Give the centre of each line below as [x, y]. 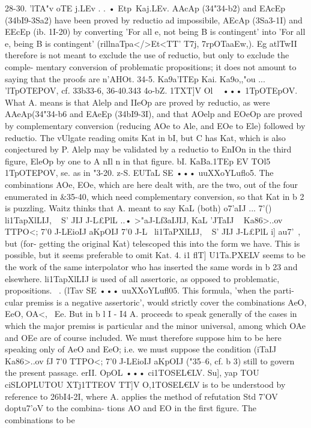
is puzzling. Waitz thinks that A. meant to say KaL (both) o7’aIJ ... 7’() [138, 208]
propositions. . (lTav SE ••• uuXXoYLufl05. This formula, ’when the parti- [149, 290]
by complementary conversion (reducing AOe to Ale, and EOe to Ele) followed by [155, 125]
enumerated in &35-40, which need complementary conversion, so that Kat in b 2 [155, 196]
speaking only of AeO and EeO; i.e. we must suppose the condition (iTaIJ [141, 349]
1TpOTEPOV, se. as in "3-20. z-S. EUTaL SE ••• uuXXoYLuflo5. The [139, 173]
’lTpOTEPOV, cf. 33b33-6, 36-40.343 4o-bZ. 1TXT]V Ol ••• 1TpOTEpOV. [151, 90]
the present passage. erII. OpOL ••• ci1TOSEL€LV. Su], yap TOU [132, 372]
